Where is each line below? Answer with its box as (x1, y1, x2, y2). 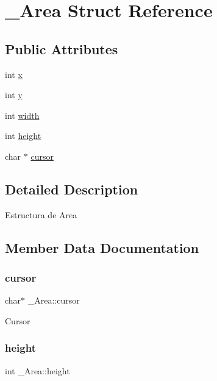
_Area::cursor (27, 294, 80, 307)
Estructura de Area (5, 208, 77, 221)
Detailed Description (5, 179, 138, 198)
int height (5, 129, 41, 142)
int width (5, 109, 40, 121)
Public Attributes (5, 39, 118, 58)
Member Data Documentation (5, 238, 199, 257)
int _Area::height (5, 364, 70, 377)
